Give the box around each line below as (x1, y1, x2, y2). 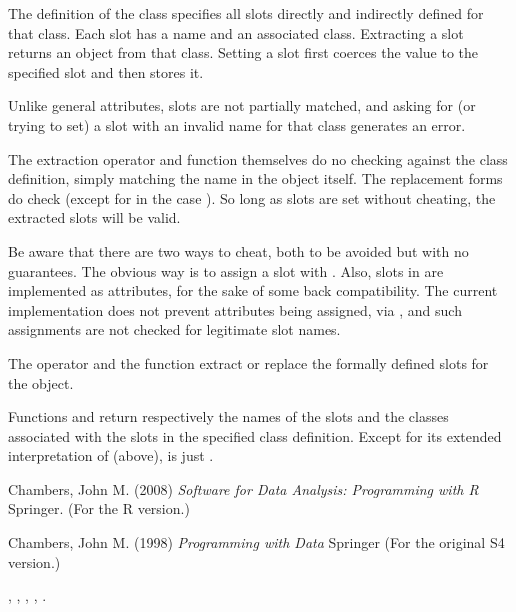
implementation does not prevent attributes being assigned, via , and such (8, 299, 462, 320)
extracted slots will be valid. (8, 207, 181, 228)
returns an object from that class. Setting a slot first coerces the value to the (8, 42, 479, 63)
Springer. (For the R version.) (8, 498, 190, 519)
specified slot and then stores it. (8, 61, 204, 82)
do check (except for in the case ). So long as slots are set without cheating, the (8, 187, 496, 208)
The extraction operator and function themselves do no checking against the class (8, 148, 508, 169)
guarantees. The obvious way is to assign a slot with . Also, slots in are (8, 260, 444, 281)
